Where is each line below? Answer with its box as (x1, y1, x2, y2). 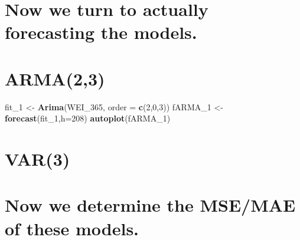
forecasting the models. (5, 20, 197, 44)
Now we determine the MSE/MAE (5, 193, 296, 217)
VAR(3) (5, 147, 70, 171)
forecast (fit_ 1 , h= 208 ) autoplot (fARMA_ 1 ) (5, 112, 171, 124)
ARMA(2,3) (5, 66, 105, 90)
